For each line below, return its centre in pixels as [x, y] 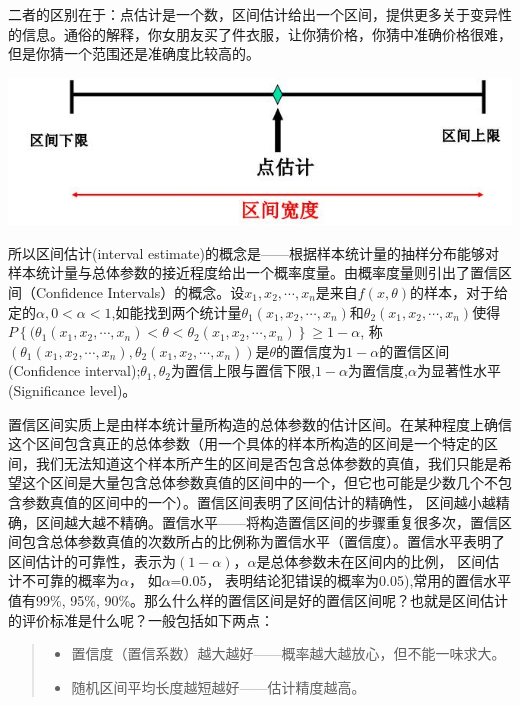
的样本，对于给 [459, 292]
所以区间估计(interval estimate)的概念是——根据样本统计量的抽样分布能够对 [253, 252]
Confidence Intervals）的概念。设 [140, 292]
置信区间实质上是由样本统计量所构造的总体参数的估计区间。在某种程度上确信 [260, 423]
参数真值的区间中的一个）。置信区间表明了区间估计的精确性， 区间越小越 [258, 501]
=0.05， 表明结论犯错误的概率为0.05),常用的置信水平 [341, 580]
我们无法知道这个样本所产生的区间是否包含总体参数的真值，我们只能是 [266, 462]
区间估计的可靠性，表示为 [92, 560]
